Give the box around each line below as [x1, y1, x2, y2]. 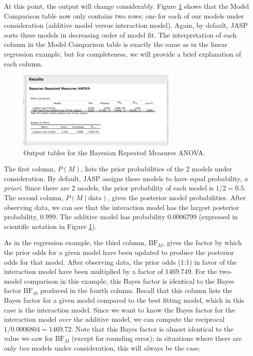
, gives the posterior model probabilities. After [107, 192, 246, 203]
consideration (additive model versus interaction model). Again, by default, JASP [4, 20, 248, 30]
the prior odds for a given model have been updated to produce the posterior [4, 247, 234, 257]
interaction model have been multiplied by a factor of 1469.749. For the [4, 266, 217, 276]
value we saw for [4, 333, 53, 343]
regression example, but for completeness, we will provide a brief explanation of [4, 48, 241, 59]
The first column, [4, 164, 56, 174]
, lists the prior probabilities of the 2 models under [80, 164, 232, 174]
